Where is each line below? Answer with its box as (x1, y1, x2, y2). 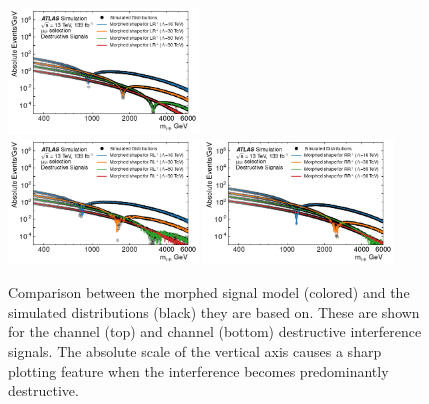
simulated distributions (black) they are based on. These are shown (8, 301, 420, 322)
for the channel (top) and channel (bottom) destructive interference (8, 321, 422, 342)
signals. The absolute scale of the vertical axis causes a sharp (8, 340, 382, 361)
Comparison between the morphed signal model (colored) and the (8, 282, 410, 303)
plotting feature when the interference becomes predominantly (8, 360, 389, 381)
